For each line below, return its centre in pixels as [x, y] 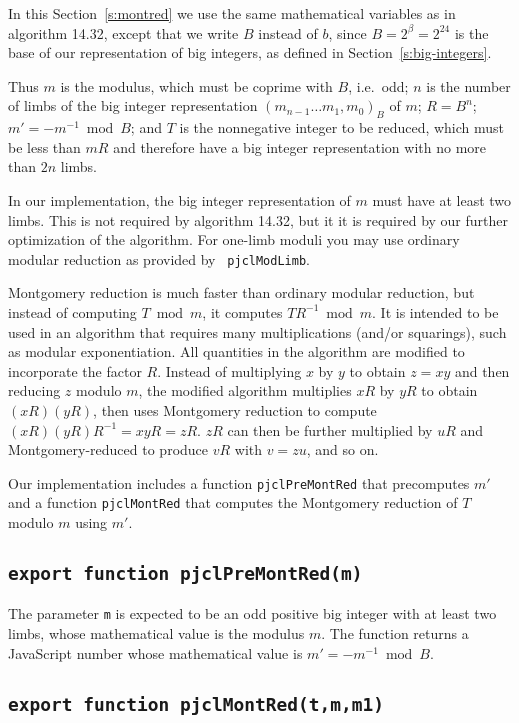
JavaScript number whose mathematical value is [155, 652]
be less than [44, 146]
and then [482, 370]
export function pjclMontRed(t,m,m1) [196, 704]
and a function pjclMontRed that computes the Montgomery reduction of [233, 502]
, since [347, 32]
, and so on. [342, 449]
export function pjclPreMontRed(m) [185, 574]
